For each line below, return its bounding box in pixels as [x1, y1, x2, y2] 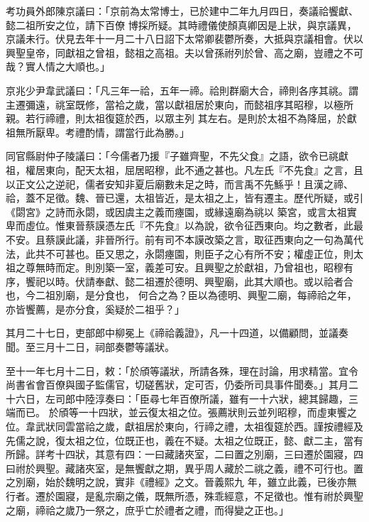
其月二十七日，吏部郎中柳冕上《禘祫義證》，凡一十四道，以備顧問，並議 [6, 325, 338, 340]
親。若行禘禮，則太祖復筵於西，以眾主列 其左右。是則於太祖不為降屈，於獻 [6, 111, 357, 126]
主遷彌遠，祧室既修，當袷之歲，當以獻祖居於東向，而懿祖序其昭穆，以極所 [6, 97, 353, 112]
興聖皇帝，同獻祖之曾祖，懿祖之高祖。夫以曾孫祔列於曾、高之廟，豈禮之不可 [6, 45, 363, 60]
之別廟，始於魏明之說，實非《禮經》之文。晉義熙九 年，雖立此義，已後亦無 [6, 474, 357, 489]
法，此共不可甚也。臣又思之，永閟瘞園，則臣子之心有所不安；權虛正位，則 [6, 246, 353, 261]
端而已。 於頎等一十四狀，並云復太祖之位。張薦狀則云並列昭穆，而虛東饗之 [6, 405, 357, 420]
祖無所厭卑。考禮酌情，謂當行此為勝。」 [6, 124, 189, 139]
